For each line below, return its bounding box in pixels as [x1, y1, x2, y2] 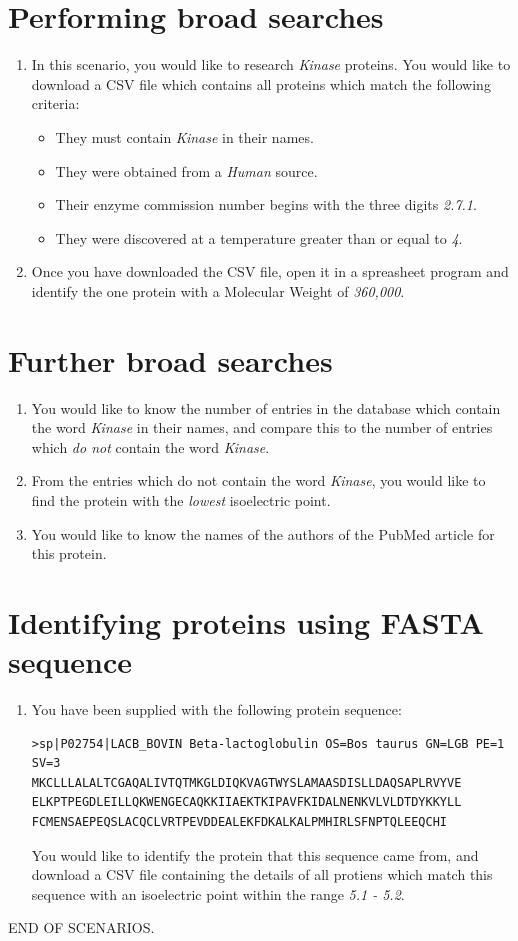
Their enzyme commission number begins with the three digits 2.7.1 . [55, 194, 477, 215]
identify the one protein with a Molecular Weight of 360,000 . [31, 280, 405, 301]
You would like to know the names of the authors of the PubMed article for [31, 523, 495, 544]
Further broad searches [8, 339, 333, 380]
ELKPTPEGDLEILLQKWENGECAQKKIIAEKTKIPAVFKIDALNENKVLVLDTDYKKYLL [31, 795, 462, 810]
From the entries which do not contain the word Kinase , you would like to [31, 470, 486, 491]
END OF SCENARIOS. [8, 917, 155, 938]
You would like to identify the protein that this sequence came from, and [31, 844, 479, 865]
